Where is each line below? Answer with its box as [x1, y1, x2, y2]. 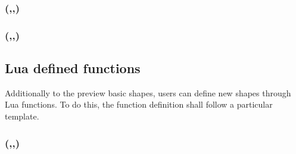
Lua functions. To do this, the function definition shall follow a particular [5, 98, 273, 111]
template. [5, 110, 39, 122]
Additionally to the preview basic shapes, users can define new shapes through [5, 86, 291, 99]
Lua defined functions [5, 59, 141, 77]
